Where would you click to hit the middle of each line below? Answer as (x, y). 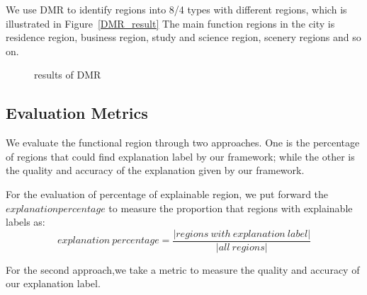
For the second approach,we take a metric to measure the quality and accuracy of (183, 269)
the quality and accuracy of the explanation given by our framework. (155, 170)
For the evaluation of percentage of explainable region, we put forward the (167, 193)
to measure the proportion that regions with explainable (231, 208)
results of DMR (68, 75)
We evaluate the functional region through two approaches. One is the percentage (183, 143)
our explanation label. (53, 283)
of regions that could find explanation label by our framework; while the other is (180, 156)
